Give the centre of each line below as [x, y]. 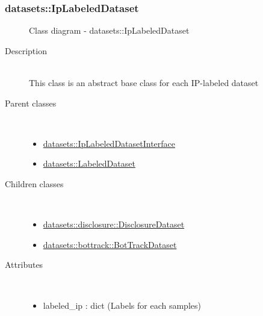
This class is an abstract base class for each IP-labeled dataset [144, 82]
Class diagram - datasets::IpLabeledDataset [109, 30]
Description [26, 50]
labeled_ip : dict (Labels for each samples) [122, 305]
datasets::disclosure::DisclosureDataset [114, 224]
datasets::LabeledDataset [89, 163]
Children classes [34, 183]
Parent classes [31, 103]
